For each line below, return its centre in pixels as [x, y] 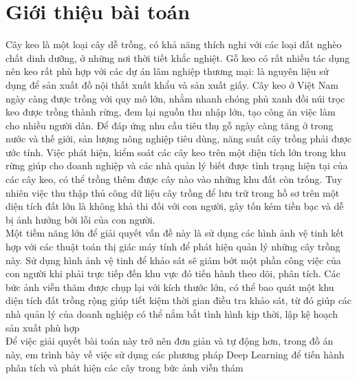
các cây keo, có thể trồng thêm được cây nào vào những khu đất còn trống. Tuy [174, 179]
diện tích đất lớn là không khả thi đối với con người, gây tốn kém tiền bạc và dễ [175, 206]
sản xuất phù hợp [43, 327]
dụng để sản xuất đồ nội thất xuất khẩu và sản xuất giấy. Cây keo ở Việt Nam [172, 84]
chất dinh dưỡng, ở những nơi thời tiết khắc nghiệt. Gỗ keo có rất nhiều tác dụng [178, 57]
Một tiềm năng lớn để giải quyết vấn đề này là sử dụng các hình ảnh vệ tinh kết [175, 233]
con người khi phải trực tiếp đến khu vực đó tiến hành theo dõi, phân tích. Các [173, 273]
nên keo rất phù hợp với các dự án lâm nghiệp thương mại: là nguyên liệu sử [167, 71]
